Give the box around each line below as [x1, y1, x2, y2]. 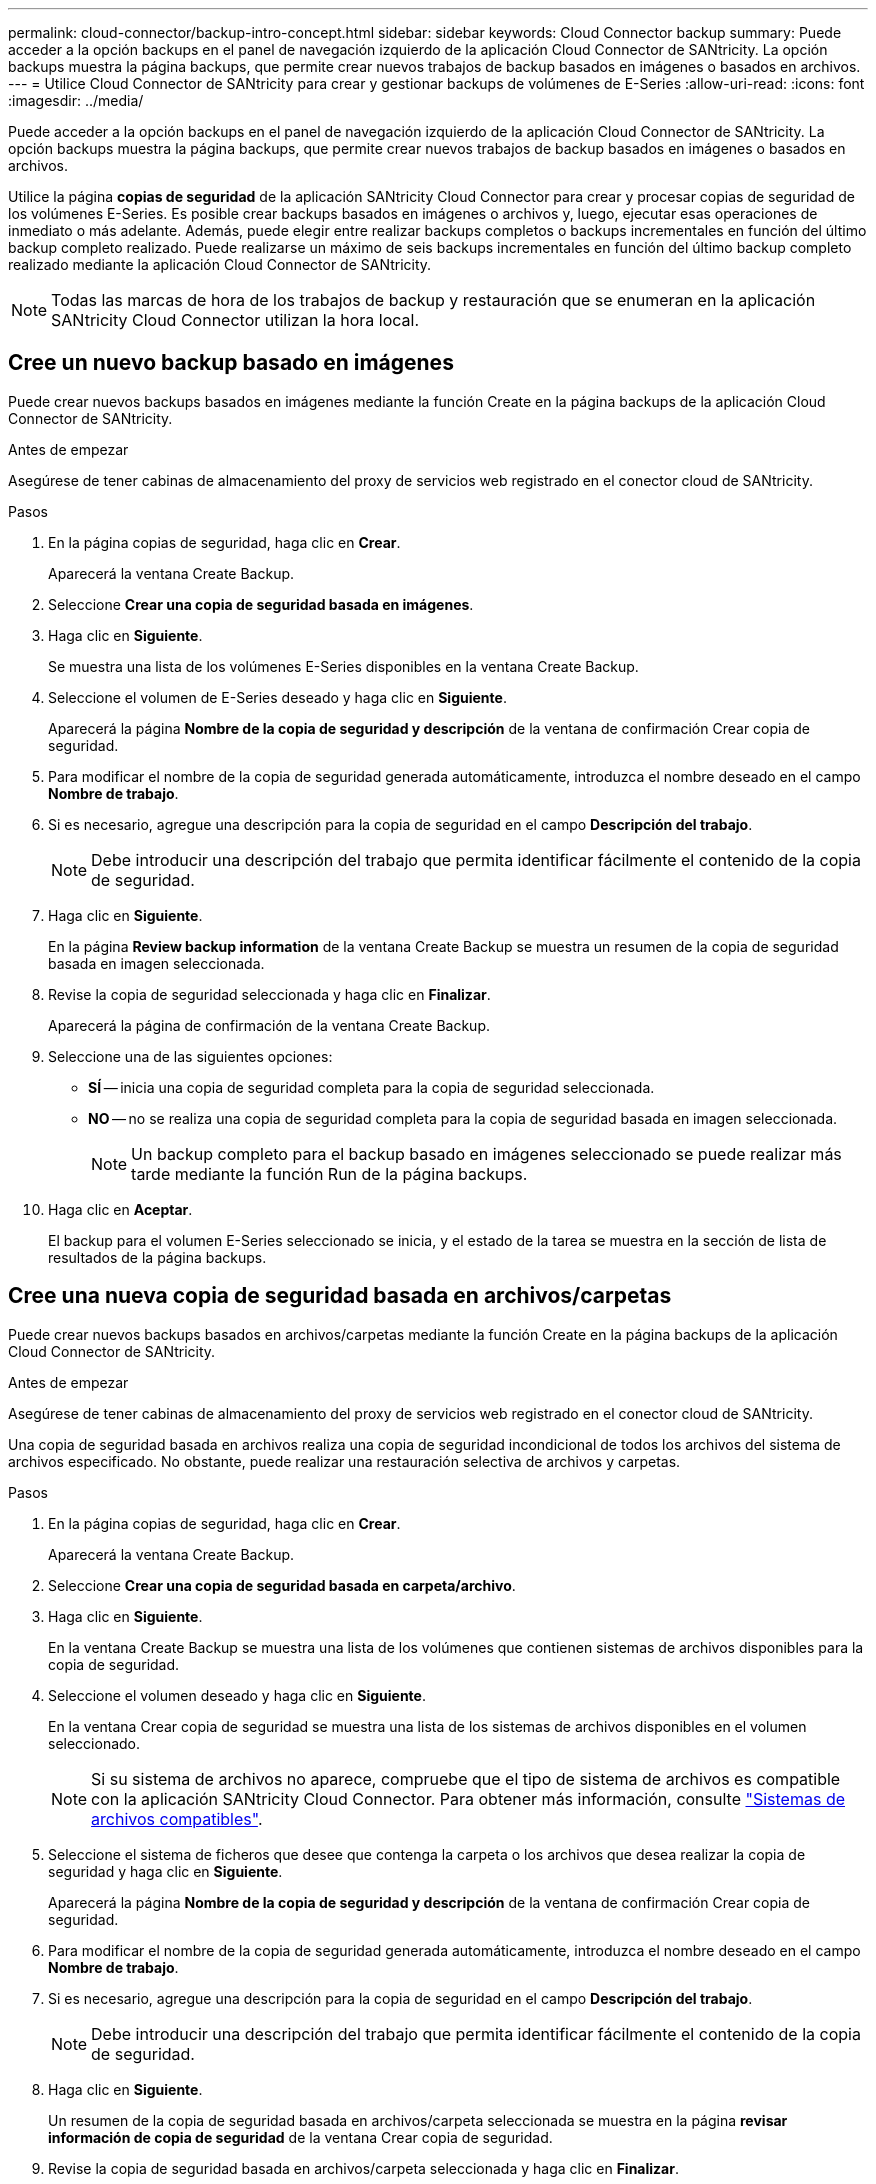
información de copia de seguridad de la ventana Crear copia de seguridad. [48, 2128, 553, 2146]
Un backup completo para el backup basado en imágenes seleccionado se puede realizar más [131, 1143, 842, 1164]
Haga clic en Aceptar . [48, 1200, 193, 1218]
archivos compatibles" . [91, 1808, 263, 1829]
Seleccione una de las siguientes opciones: [48, 1047, 333, 1065]
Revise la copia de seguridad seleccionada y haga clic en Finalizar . [48, 985, 491, 1003]
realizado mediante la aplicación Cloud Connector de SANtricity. [8, 256, 432, 273]
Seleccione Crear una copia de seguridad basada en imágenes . [48, 595, 474, 613]
